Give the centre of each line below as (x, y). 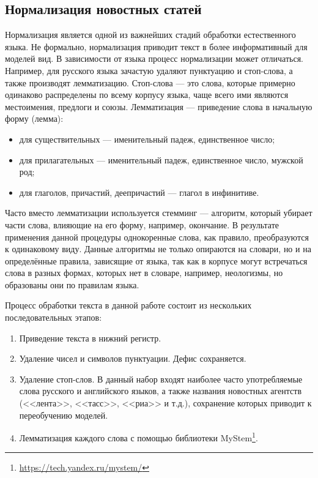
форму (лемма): (34, 118)
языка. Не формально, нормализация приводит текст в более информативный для (156, 46)
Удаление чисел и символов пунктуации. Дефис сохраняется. (133, 358)
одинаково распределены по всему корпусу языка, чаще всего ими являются (147, 95)
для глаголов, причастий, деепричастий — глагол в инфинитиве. (139, 192)
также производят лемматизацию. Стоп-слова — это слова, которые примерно (150, 82)
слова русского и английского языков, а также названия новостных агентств (161, 391)
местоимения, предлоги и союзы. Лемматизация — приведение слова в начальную (159, 106)
